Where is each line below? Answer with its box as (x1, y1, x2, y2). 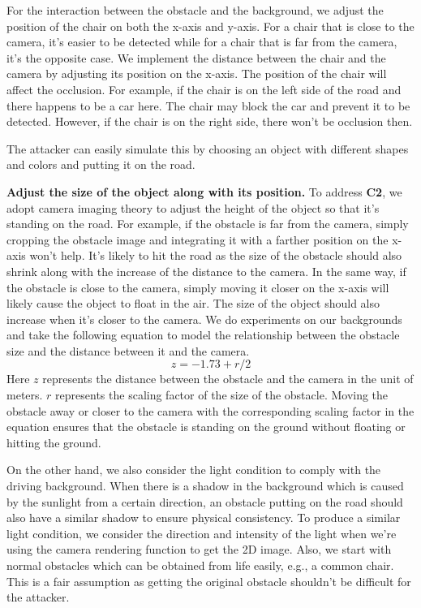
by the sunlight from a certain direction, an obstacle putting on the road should (6, 493, 403, 510)
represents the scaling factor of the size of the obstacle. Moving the (55, 386, 389, 403)
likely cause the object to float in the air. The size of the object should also (6, 295, 380, 312)
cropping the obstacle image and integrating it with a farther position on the (6, 231, 389, 248)
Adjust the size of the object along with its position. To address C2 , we (6, 183, 402, 200)
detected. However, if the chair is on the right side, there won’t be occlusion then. (6, 113, 413, 130)
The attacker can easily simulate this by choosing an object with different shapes (6, 140, 409, 157)
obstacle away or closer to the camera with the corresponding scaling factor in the (6, 402, 415, 419)
